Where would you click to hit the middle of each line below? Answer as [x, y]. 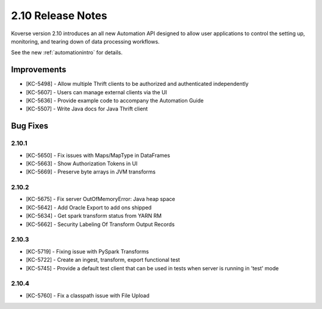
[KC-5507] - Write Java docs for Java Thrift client [87, 109]
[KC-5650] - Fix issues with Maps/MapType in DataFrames [98, 155]
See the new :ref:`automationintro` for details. [67, 52]
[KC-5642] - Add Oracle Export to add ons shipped [89, 207]
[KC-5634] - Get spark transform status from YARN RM [94, 216]
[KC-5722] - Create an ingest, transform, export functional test [103, 260]
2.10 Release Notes [59, 16]
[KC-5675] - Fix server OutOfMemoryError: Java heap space [100, 199]
